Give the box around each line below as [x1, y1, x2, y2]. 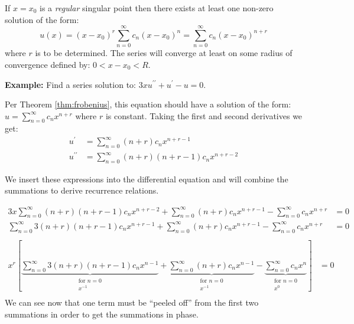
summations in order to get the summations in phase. [5, 307, 199, 320]
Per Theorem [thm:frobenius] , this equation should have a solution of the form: [5, 98, 291, 110]
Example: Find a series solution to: [5, 78, 136, 90]
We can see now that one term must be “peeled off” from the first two [5, 296, 259, 309]
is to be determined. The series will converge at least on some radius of [35, 47, 293, 59]
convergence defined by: [5, 58, 90, 70]
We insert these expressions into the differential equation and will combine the [5, 172, 288, 185]
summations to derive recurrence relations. [5, 184, 159, 197]
